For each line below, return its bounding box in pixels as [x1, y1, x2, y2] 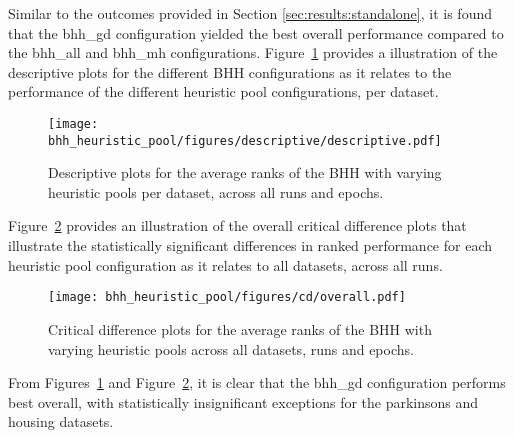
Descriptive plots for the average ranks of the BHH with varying [48, 162, 442, 183]
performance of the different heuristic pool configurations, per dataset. [8, 81, 439, 102]
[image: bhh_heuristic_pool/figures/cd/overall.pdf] [48, 290, 406, 305]
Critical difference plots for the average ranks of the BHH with [48, 318, 432, 339]
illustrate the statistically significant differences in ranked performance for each [8, 235, 493, 256]
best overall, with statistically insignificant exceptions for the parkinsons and [8, 391, 479, 412]
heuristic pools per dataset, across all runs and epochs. [48, 181, 384, 202]
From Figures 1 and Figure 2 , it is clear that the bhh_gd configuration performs [8, 372, 506, 393]
